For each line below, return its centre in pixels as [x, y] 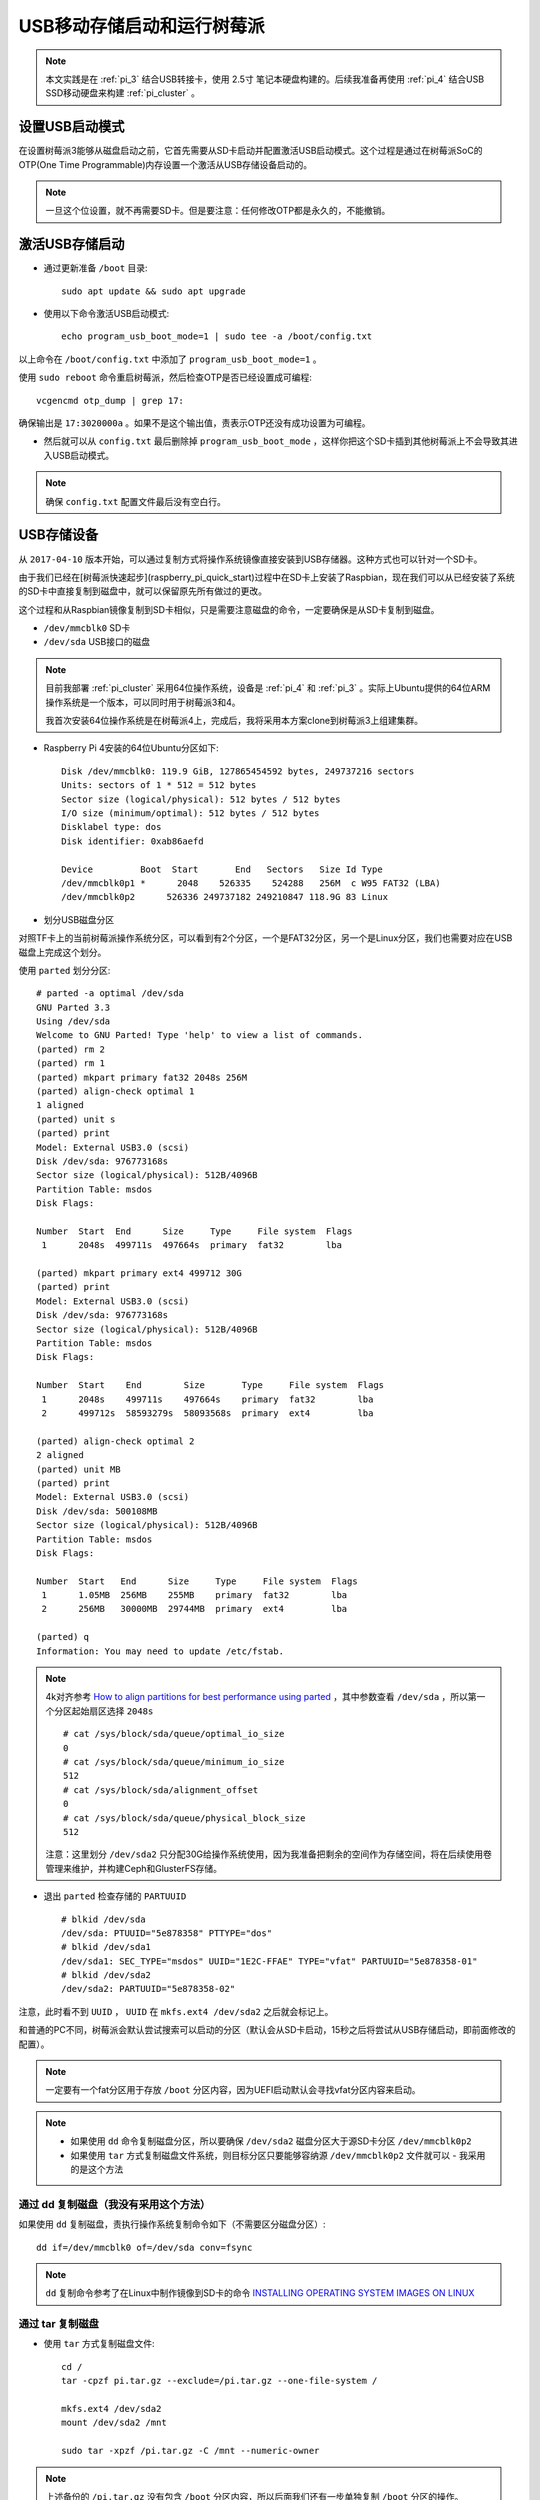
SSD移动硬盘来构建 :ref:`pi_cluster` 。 [122, 93]
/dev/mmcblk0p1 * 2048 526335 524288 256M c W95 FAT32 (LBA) [251, 883]
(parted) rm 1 [70, 1063]
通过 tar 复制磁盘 [59, 2324]
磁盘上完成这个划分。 [62, 952]
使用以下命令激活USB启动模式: [106, 314]
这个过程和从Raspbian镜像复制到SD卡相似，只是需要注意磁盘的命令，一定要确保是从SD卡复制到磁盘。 [229, 609]
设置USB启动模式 [71, 126]
